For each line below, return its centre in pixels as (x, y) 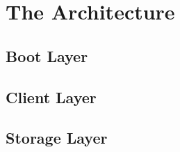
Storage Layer (57, 138)
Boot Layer (47, 55)
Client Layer (51, 97)
